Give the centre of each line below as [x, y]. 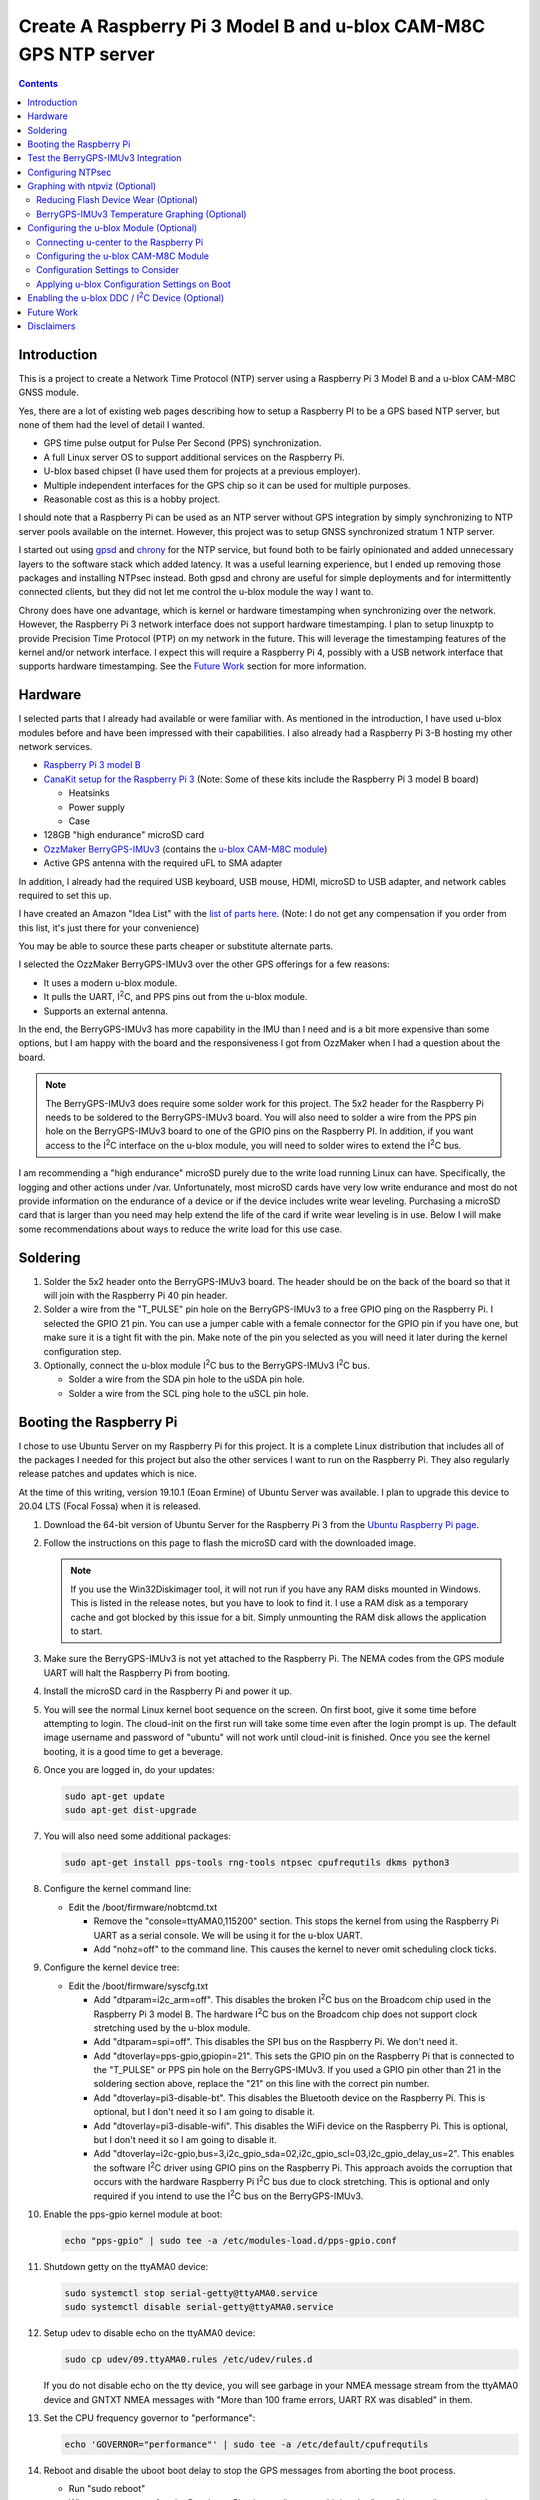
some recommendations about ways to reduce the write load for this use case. [180, 1229]
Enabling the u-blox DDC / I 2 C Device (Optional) [126, 297]
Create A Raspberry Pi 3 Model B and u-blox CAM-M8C [251, 26]
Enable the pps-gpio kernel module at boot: [133, 2214]
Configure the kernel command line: [117, 1889]
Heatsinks [89, 793]
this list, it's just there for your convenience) [109, 927]
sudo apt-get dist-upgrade [130, 1810]
